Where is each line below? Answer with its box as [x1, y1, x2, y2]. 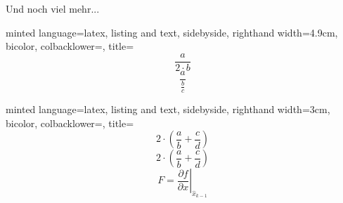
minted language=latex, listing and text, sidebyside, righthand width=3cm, [6, 102, 330, 117]
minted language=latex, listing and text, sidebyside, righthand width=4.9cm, [6, 25, 338, 39]
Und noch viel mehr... [6, 1, 100, 15]
